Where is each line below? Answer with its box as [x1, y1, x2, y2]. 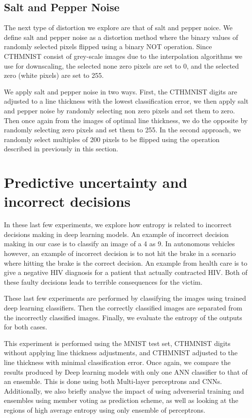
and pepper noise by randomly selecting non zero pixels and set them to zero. [4, 105, 235, 115]
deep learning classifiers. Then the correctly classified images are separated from [4, 302, 242, 312]
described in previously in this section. [4, 144, 118, 154]
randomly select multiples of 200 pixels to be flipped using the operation [4, 134, 220, 144]
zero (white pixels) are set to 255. [4, 70, 104, 80]
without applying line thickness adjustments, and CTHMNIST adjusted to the [4, 347, 238, 358]
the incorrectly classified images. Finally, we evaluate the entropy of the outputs [4, 312, 242, 322]
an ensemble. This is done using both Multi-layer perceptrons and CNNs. [4, 376, 222, 386]
